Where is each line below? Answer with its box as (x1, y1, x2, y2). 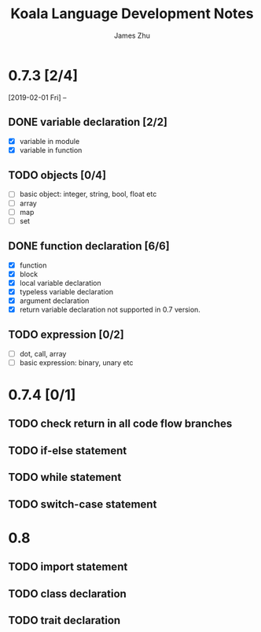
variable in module (19, 136, 80, 146)
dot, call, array (19, 349, 67, 358)
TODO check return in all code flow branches (8, 417, 233, 431)
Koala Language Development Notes (10, 5, 254, 23)
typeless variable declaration (19, 286, 114, 296)
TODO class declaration (8, 587, 127, 601)
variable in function (19, 145, 83, 154)
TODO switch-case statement (8, 497, 157, 511)
